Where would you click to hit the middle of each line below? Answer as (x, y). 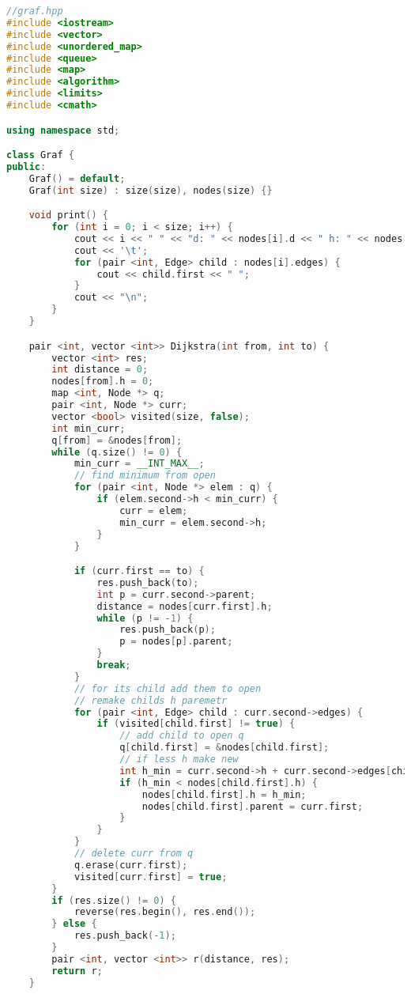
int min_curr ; (89, 428)
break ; (114, 665)
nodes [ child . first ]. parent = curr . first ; (253, 806)
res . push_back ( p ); (168, 630)
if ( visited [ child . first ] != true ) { (196, 724)
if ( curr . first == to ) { (139, 571)
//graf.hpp (35, 11)
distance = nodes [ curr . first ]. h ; (185, 606)
